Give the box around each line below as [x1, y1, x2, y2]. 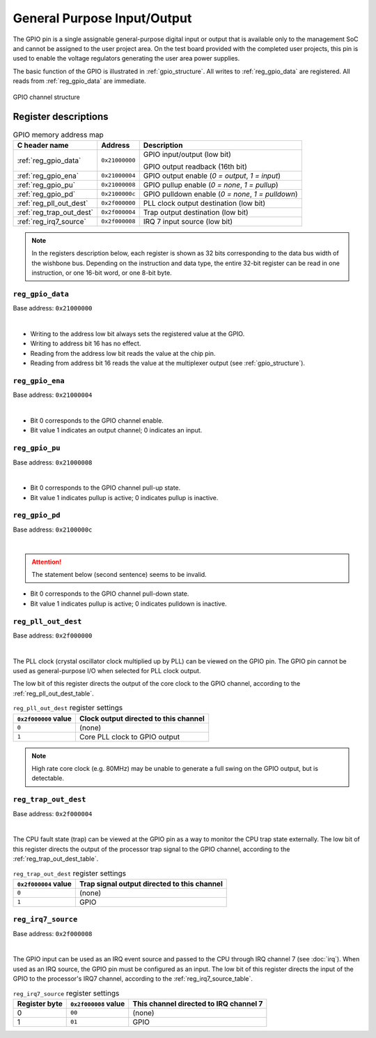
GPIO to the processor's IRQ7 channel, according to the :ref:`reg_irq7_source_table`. [13, 975, 253, 983]
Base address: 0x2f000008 [13, 929, 93, 938]
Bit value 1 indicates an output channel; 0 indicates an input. [30, 426, 203, 435]
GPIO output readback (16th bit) [143, 161, 247, 171]
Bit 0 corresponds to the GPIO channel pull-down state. [30, 589, 189, 598]
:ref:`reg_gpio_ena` [17, 171, 79, 181]
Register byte [17, 998, 63, 1008]
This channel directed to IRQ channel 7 [132, 998, 263, 1008]
